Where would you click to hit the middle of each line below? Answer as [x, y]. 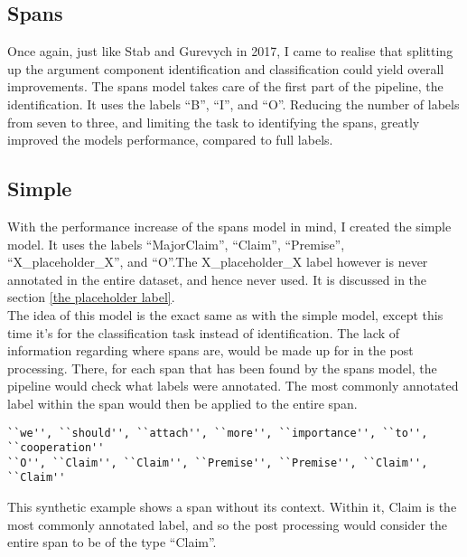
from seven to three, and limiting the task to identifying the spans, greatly [214, 122]
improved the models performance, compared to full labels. [170, 140]
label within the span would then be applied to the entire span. [182, 403]
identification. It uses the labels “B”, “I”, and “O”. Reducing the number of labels [233, 104]
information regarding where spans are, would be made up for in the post [210, 350]
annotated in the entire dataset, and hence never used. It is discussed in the [217, 279]
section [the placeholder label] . [91, 297]
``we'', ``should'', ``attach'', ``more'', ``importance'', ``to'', [218, 433]
